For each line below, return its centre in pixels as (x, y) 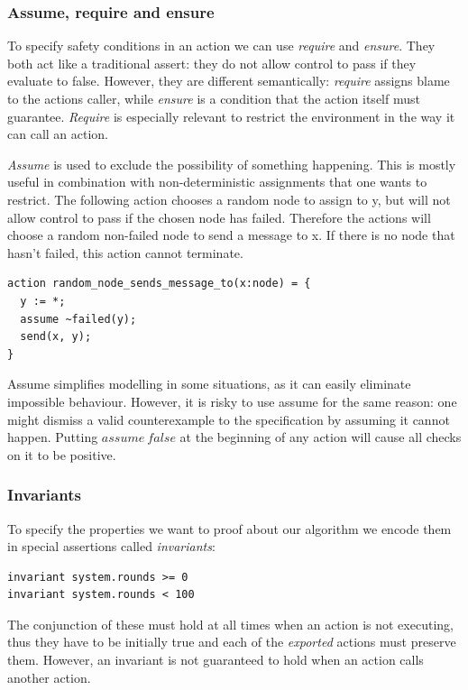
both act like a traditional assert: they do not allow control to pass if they (212, 63)
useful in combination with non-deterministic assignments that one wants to (217, 182)
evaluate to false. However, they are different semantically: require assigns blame (229, 81)
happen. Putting (53, 437)
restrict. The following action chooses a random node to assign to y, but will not (229, 199)
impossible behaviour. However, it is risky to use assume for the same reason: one (232, 401)
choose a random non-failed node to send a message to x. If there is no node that (231, 235)
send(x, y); (56, 337)
